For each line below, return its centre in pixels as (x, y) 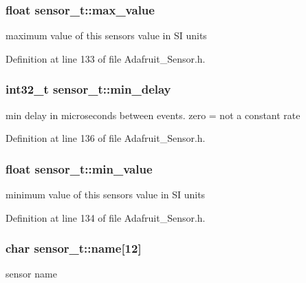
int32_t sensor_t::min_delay (88, 89)
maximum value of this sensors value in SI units (106, 35)
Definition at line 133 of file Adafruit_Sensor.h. (106, 58)
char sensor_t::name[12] (74, 248)
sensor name (31, 274)
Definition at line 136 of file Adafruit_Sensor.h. (106, 138)
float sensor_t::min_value (79, 168)
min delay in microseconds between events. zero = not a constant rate (153, 115)
